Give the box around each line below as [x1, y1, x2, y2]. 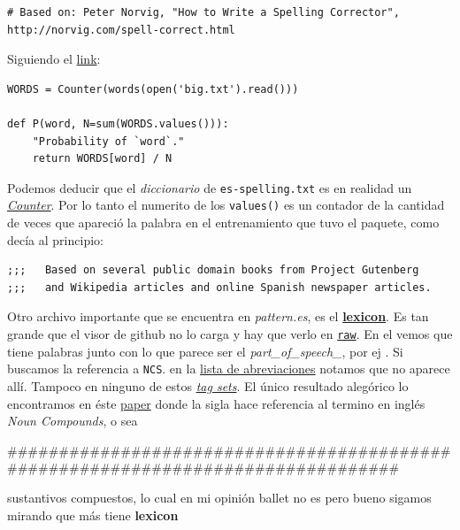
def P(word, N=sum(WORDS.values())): [7, 117, 229, 130]
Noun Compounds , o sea [7, 411, 138, 430]
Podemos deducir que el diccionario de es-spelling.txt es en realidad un [7, 178, 412, 196]
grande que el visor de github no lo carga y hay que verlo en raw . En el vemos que [7, 325, 453, 343]
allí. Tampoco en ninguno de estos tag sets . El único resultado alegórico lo [7, 376, 409, 395]
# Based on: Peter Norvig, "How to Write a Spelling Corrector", [7, 6, 400, 19]
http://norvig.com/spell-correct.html [7, 23, 235, 36]
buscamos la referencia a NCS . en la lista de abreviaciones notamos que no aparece [7, 359, 450, 378]
